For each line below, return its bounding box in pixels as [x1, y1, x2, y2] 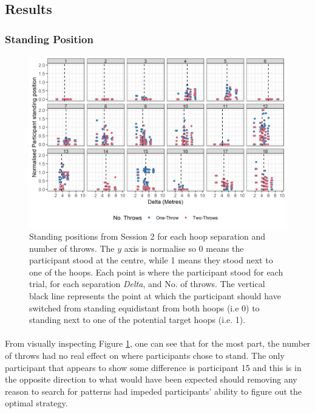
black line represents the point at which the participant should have [29, 289, 281, 302]
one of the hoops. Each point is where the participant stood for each [29, 265, 283, 278]
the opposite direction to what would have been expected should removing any [5, 373, 297, 386]
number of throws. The [29, 241, 115, 254]
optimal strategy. [5, 397, 68, 409]
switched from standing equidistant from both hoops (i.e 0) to [29, 301, 260, 314]
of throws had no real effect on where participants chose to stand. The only [5, 349, 285, 361]
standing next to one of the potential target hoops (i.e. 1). [29, 313, 246, 326]
